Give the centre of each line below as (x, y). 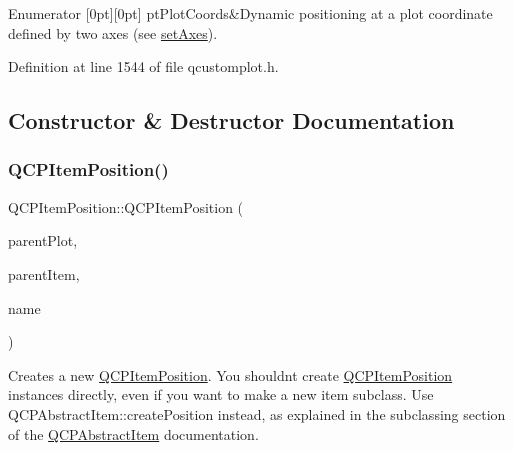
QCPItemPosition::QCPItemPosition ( (126, 206)
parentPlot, (43, 240)
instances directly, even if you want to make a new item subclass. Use (221, 394)
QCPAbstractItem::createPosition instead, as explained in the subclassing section (257, 413)
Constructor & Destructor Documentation (231, 120)
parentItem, (44, 273)
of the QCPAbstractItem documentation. (133, 433)
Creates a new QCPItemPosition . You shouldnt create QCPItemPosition (230, 374)
